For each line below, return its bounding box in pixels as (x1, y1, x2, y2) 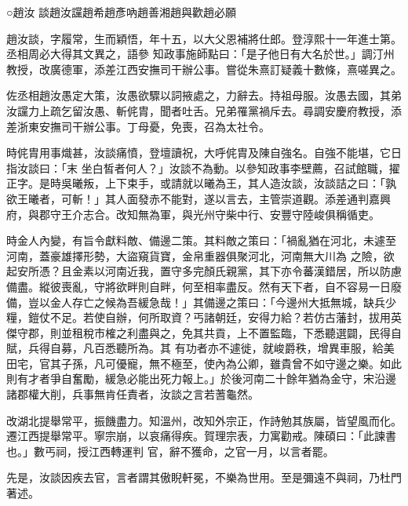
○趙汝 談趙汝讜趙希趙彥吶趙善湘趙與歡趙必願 (6, 4, 237, 20)
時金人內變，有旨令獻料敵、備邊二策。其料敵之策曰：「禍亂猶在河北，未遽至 (6, 232, 396, 249)
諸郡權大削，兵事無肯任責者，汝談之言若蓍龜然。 (6, 386, 259, 402)
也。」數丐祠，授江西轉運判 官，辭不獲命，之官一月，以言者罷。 (6, 442, 334, 459)
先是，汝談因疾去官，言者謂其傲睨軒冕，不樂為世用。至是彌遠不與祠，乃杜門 (6, 469, 402, 486)
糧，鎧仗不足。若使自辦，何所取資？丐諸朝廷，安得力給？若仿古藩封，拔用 (6, 309, 391, 326)
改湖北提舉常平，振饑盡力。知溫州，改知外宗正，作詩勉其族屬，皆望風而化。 (6, 412, 402, 428)
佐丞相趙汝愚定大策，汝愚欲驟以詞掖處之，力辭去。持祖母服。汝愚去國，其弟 (6, 87, 402, 104)
